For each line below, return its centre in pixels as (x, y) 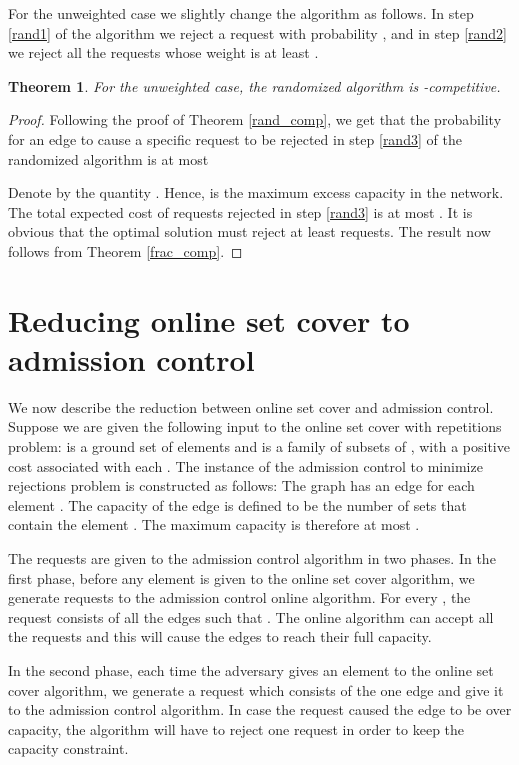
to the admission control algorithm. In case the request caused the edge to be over (260, 709)
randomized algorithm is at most (108, 158)
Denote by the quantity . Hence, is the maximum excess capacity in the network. (256, 192)
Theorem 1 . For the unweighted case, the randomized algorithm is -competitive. (254, 85)
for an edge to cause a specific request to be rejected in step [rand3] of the (235, 138)
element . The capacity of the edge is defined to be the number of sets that (237, 504)
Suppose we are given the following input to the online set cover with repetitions (255, 426)
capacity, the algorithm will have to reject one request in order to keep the (236, 728)
